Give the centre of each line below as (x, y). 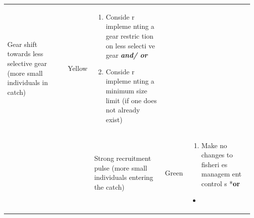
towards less (25, 54)
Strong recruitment (123, 158)
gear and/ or (127, 55)
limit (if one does (131, 100)
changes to (217, 155)
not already (123, 110)
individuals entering (124, 177)
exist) (114, 119)
